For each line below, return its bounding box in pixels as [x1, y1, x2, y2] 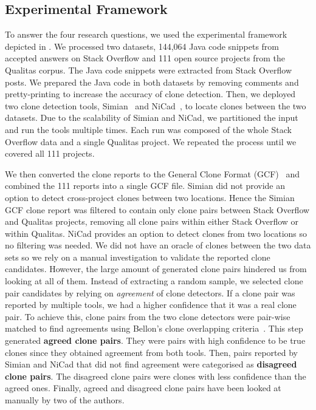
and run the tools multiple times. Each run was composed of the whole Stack [5, 123, 292, 135]
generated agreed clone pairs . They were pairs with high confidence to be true [5, 334, 306, 347]
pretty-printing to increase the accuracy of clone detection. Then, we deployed [5, 87, 296, 100]
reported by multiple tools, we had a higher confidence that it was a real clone [5, 298, 297, 311]
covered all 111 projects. [5, 147, 95, 160]
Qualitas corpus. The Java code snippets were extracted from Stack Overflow [5, 63, 292, 76]
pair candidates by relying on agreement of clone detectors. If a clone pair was [5, 286, 295, 299]
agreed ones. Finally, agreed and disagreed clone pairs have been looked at [5, 381, 281, 394]
